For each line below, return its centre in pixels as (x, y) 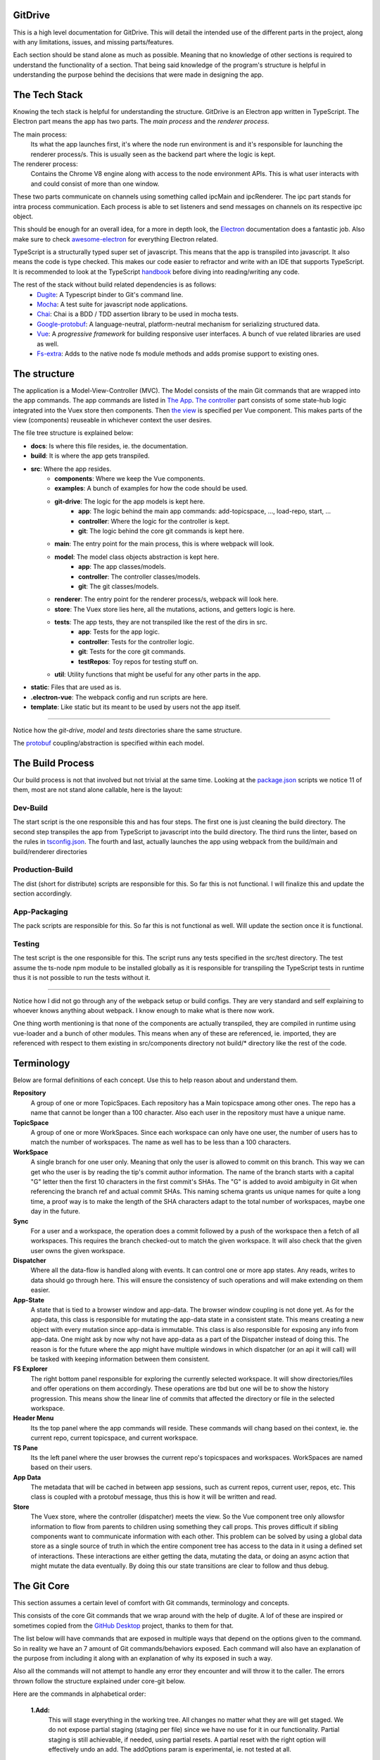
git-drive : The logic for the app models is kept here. (130, 501)
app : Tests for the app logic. (119, 632)
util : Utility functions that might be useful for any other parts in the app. (158, 674)
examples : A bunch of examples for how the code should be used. (151, 489)
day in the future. (56, 1212)
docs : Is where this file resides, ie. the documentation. (109, 446)
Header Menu (33, 1418)
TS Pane (25, 1447)
